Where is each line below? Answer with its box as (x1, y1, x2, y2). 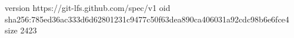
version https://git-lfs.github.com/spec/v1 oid (5, 2, 171, 13)
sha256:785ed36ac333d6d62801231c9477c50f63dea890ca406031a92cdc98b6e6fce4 (5, 13, 289, 25)
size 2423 (5, 24, 37, 36)
